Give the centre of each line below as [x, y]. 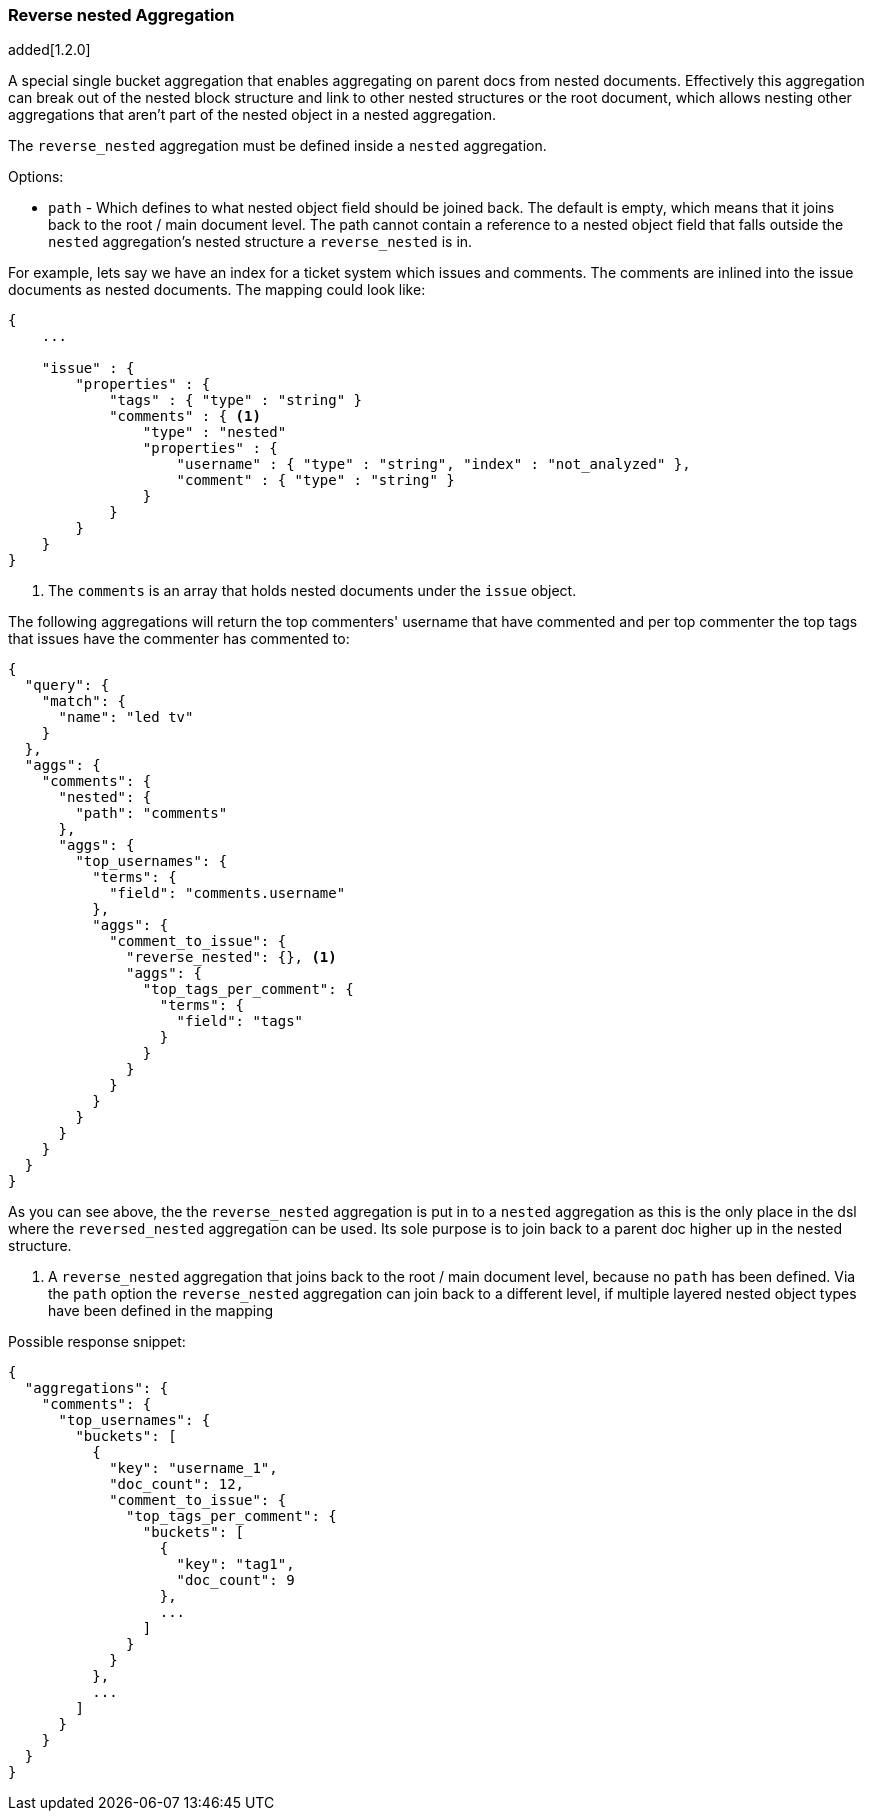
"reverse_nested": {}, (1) [231, 957]
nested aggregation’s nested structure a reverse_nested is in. [260, 242]
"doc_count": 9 [235, 1580]
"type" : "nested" [214, 432]
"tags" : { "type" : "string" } [236, 400]
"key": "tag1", [235, 1564]
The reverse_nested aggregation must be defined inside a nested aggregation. [277, 146]
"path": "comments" [151, 813]
